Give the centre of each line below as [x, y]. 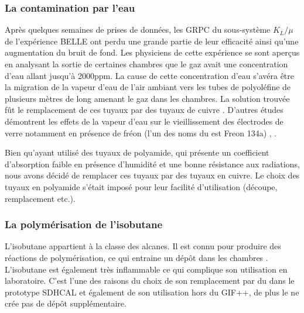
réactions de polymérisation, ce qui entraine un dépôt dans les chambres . [136, 257]
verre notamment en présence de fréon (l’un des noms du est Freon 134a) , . [141, 133]
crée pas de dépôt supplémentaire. [66, 303]
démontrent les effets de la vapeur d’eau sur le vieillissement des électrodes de [144, 121]
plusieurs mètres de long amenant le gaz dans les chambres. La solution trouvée [147, 98]
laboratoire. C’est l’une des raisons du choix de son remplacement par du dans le [150, 281]
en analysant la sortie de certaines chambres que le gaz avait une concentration [146, 64]
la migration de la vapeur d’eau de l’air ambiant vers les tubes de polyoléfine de [148, 87]
